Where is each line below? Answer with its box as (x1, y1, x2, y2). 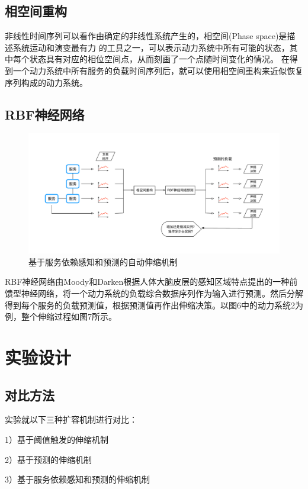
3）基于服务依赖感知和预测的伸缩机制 (5, 473, 150, 485)
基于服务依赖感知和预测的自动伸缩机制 (28, 255, 178, 268)
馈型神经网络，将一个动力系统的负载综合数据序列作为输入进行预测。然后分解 (5, 287, 303, 300)
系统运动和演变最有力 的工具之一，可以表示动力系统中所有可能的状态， (12, 41, 290, 53)
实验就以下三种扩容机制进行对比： (5, 413, 137, 426)
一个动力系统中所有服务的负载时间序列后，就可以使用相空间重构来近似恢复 (12, 64, 303, 76)
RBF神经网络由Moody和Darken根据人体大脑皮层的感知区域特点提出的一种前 (5, 275, 298, 288)
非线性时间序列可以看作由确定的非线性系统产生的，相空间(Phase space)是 (5, 30, 287, 42)
